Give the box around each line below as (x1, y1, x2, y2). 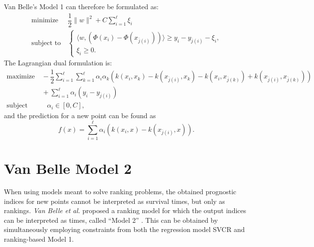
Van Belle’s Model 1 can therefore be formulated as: (4, 1, 159, 11)
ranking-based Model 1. (4, 234, 74, 244)
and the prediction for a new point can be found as (4, 110, 156, 121)
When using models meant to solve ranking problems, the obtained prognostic (4, 186, 237, 197)
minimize (31, 17, 58, 24)
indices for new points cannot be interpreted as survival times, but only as (4, 196, 225, 206)
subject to (31, 39, 61, 46)
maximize (6, 73, 35, 80)
